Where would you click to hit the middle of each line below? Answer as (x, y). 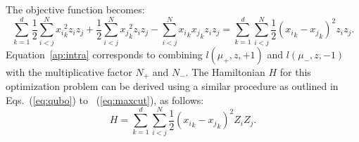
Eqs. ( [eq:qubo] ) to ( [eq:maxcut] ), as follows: (105, 99)
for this (295, 71)
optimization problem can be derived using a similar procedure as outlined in (172, 86)
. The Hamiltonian (225, 71)
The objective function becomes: (75, 9)
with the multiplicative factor (69, 71)
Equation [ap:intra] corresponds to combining (104, 54)
